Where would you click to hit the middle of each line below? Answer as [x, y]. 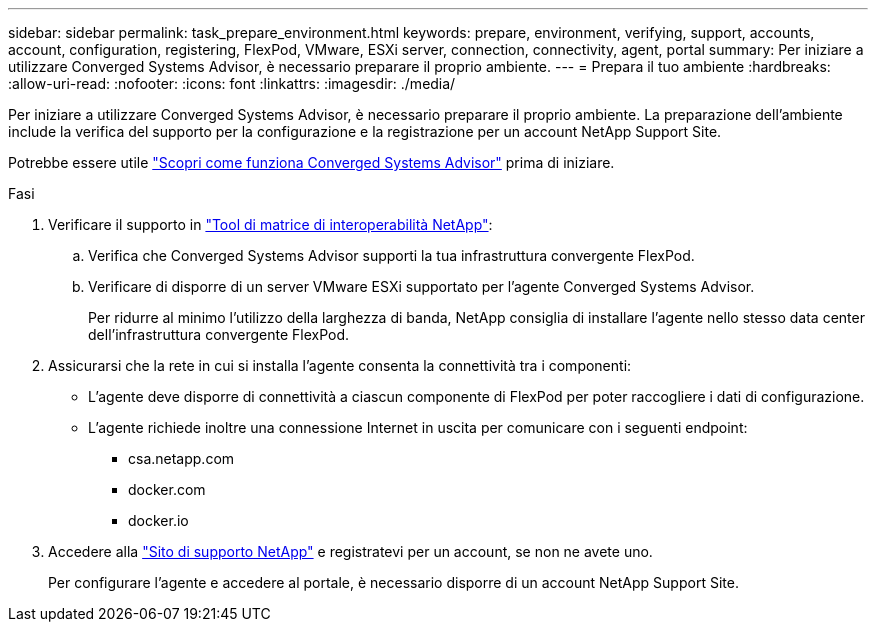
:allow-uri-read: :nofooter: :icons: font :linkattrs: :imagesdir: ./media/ [232, 83]
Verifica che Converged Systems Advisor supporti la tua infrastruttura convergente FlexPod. [391, 255]
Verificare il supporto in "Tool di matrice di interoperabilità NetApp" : [270, 224]
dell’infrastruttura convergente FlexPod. [218, 334]
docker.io [158, 520]
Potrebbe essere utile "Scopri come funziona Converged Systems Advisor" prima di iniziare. [311, 162]
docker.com [167, 489]
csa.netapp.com [181, 458]
